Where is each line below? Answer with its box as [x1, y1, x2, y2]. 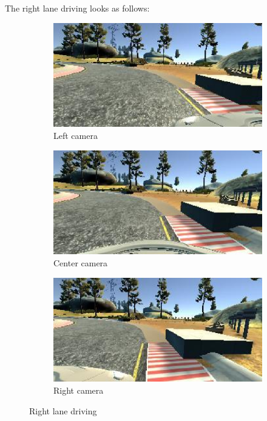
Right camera [53, 383, 104, 396]
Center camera [53, 256, 108, 269]
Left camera [53, 129, 98, 141]
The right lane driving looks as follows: [5, 2, 150, 14]
